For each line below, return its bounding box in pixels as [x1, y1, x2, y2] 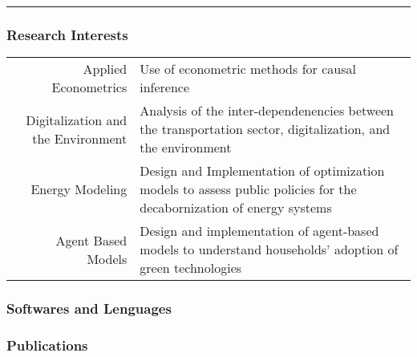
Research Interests [6, 24, 128, 44]
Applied [83, 59, 128, 79]
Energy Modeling [30, 180, 128, 199]
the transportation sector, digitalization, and [140, 120, 391, 139]
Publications [6, 335, 88, 355]
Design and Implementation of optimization [140, 161, 385, 181]
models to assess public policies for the [140, 180, 357, 199]
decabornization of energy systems [140, 198, 332, 217]
